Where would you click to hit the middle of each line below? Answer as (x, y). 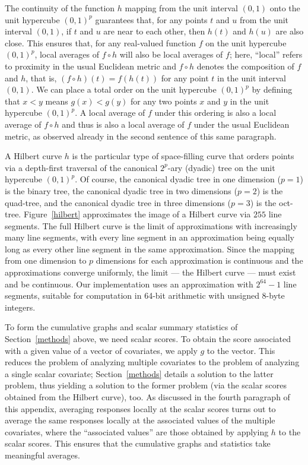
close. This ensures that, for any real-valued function (101, 42)
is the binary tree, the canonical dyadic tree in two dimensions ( (121, 190)
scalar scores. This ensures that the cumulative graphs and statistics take (138, 443)
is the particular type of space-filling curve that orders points (183, 156)
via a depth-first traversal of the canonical (81, 167)
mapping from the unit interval (181, 8)
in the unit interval (252, 77)
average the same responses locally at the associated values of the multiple (140, 420)
